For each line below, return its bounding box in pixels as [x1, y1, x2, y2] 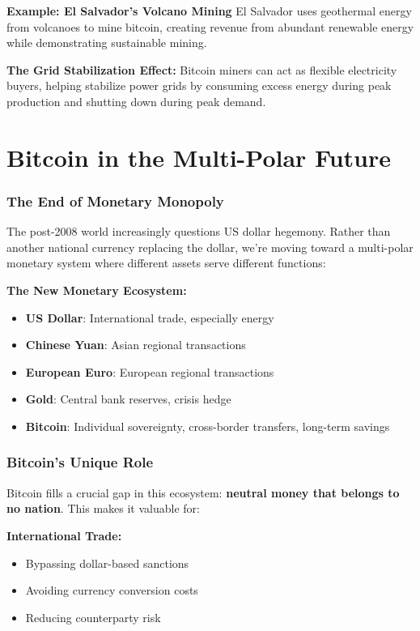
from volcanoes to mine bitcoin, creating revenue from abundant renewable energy [6, 18, 414, 35]
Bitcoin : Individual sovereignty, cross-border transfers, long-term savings [25, 417, 390, 434]
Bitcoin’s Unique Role [6, 452, 154, 472]
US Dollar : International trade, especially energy [25, 309, 274, 326]
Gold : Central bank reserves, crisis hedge [25, 390, 231, 407]
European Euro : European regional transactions [25, 363, 274, 380]
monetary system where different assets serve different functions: [6, 254, 326, 271]
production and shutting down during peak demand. [6, 92, 266, 109]
